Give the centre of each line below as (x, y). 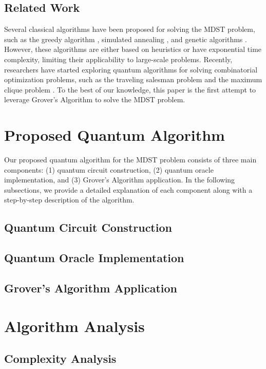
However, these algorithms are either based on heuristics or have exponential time (133, 49)
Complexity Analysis (60, 358)
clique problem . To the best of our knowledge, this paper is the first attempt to (130, 89)
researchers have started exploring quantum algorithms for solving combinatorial (131, 69)
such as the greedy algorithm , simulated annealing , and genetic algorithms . (126, 39)
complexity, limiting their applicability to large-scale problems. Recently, (118, 59)
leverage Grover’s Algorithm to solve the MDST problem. (95, 99)
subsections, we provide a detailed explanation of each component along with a (128, 189)
